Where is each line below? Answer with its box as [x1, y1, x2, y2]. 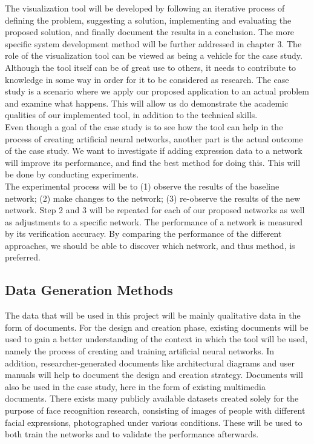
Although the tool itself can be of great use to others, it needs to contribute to [5, 61, 296, 73]
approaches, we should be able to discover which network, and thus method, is [5, 239, 295, 251]
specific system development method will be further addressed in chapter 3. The [5, 37, 302, 50]
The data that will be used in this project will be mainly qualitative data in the [5, 309, 301, 322]
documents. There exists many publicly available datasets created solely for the [5, 392, 299, 405]
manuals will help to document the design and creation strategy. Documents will [5, 368, 303, 381]
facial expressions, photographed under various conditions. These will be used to [5, 416, 303, 428]
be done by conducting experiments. [5, 168, 139, 181]
